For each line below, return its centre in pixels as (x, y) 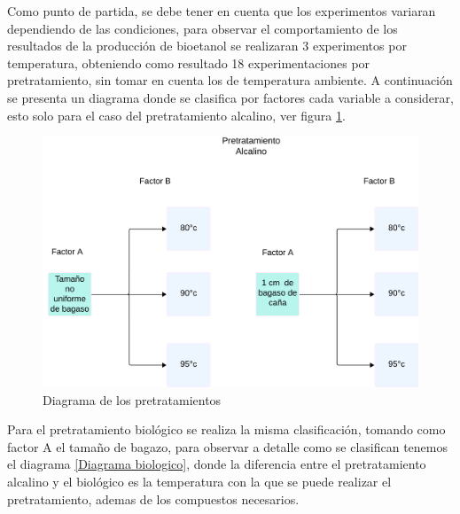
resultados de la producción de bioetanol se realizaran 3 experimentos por (207, 46)
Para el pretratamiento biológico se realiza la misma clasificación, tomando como (226, 429)
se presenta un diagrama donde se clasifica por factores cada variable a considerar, (230, 97)
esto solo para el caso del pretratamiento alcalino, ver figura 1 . (176, 115)
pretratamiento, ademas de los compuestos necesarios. (153, 498)
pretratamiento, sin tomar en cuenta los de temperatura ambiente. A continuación (230, 80)
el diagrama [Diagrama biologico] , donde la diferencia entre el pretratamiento (217, 464)
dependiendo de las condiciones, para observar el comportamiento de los (203, 28)
